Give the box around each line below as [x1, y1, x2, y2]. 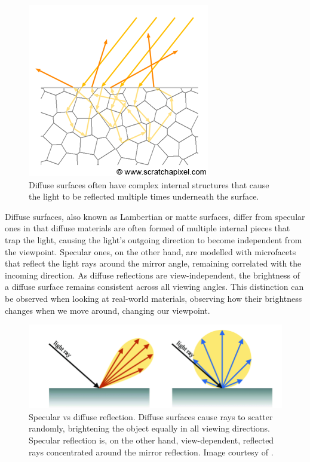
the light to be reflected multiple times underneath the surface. [29, 190, 259, 203]
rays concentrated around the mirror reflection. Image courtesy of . [29, 445, 274, 458]
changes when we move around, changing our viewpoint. [5, 304, 210, 316]
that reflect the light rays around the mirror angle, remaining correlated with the [5, 257, 302, 270]
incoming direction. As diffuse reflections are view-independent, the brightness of [5, 268, 300, 281]
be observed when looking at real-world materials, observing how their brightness [5, 292, 302, 304]
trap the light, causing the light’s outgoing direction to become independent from [5, 233, 302, 246]
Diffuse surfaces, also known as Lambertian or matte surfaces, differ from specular [5, 210, 305, 222]
